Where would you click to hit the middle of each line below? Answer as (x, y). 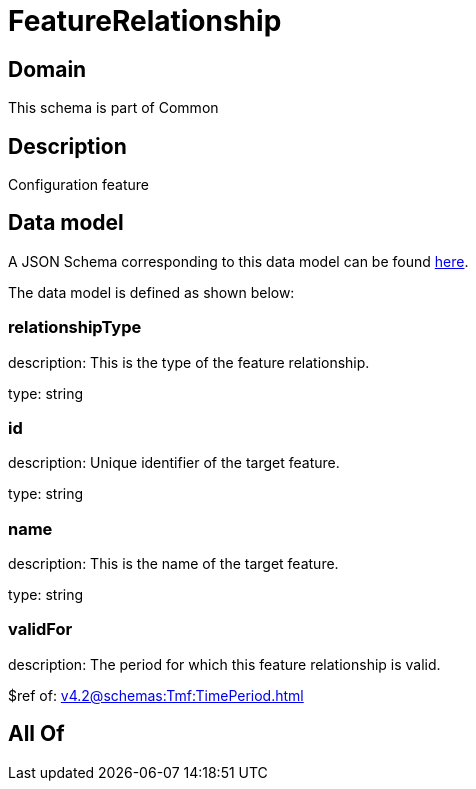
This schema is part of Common (113, 108)
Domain (47, 69)
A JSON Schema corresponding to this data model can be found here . (238, 261)
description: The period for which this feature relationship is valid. (224, 664)
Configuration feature (79, 185)
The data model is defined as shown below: (151, 292)
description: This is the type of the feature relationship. (189, 362)
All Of (36, 734)
